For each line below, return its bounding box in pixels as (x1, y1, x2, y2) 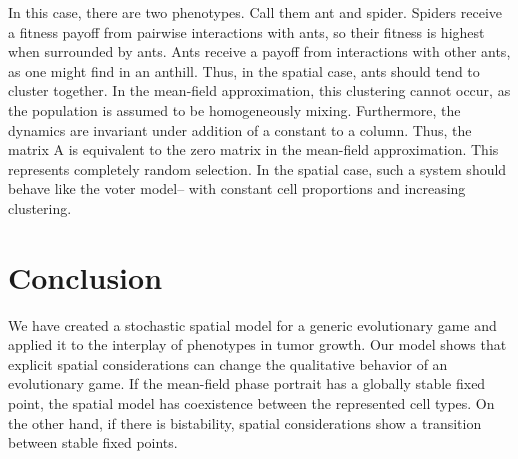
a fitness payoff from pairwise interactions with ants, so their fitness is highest (8, 21, 485, 42)
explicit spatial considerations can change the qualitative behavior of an (8, 353, 448, 374)
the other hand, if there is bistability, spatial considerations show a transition (8, 412, 482, 433)
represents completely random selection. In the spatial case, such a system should (8, 158, 507, 179)
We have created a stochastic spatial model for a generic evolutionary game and (8, 314, 497, 335)
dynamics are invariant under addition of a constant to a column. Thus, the (8, 119, 472, 140)
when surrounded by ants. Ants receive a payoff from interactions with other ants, (8, 41, 511, 62)
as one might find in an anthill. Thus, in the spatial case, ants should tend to (8, 60, 480, 81)
